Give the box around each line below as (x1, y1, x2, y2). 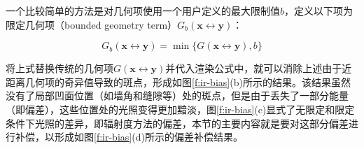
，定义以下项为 (284, 3, 353, 17)
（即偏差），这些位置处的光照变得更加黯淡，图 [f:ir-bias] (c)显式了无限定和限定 (6, 101, 355, 116)
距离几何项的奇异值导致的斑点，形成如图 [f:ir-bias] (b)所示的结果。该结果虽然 (6, 74, 351, 89)
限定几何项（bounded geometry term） (6, 17, 178, 31)
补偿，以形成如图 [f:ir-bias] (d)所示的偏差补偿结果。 (15, 129, 243, 144)
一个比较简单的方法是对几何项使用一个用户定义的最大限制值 (6, 3, 280, 17)
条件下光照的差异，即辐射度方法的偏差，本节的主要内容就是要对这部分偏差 (6, 115, 349, 130)
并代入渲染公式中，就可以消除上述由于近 (165, 61, 352, 76)
